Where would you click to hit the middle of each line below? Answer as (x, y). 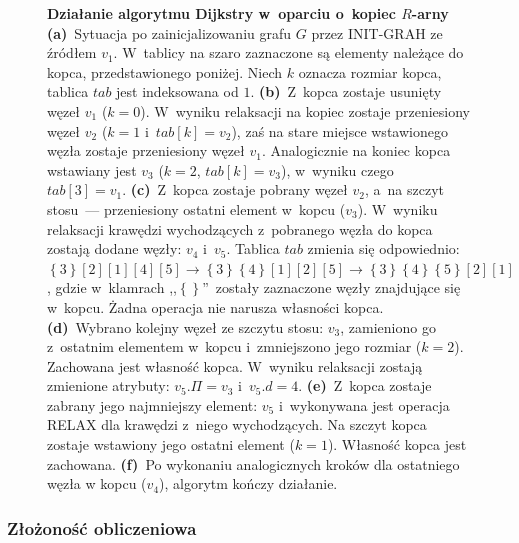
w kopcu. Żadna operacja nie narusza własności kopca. (215, 306)
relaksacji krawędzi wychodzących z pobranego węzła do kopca (240, 228)
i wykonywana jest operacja (364, 404)
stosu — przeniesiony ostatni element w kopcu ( (196, 208)
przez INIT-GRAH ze (377, 32)
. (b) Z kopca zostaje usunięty (346, 91)
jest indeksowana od (177, 91)
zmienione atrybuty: (108, 385)
